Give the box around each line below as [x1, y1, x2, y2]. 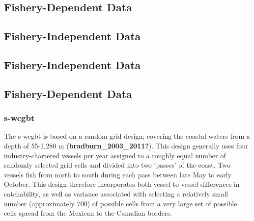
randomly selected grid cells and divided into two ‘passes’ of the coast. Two [4, 160, 230, 170]
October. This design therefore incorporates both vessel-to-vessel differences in [4, 179, 240, 189]
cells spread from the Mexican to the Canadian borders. [4, 208, 172, 218]
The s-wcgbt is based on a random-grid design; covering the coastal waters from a [4, 131, 250, 141]
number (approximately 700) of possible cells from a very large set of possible [4, 198, 237, 208]
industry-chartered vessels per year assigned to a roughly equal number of [4, 150, 226, 160]
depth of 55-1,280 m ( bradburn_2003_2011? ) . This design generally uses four [4, 140, 249, 150]
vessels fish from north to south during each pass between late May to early [4, 169, 232, 179]
